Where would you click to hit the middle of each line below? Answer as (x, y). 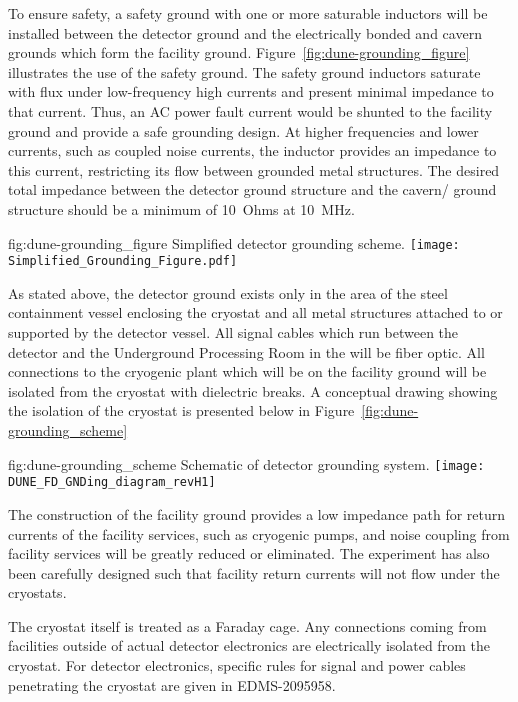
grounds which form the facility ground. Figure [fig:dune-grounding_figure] (239, 52)
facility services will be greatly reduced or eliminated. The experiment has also (249, 553)
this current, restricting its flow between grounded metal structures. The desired (254, 169)
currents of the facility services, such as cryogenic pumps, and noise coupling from (259, 533)
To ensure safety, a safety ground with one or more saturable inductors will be (248, 13)
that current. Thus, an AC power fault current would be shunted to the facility (250, 110)
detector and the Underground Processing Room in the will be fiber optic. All (246, 351)
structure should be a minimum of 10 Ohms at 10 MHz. (181, 208)
